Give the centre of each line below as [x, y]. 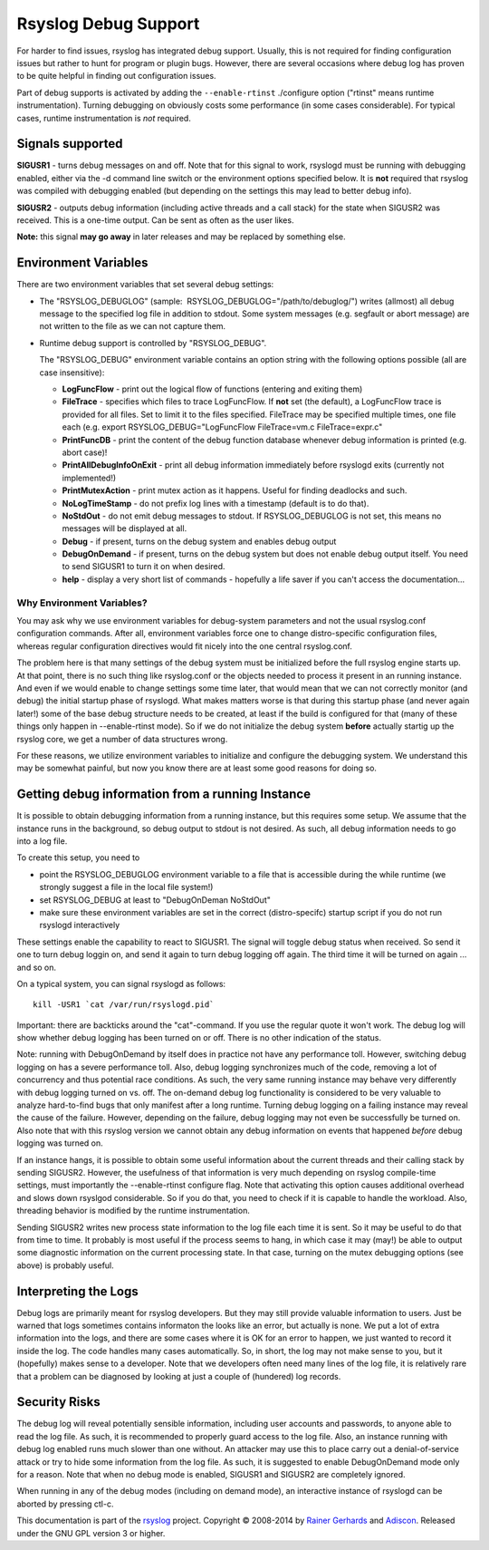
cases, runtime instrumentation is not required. [104, 118]
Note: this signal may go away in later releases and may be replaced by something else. [181, 237]
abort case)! [85, 452]
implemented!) [89, 478]
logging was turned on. [60, 1143]
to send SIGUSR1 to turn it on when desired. [144, 567]
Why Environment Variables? [82, 603]
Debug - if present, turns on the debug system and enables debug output [199, 541]
